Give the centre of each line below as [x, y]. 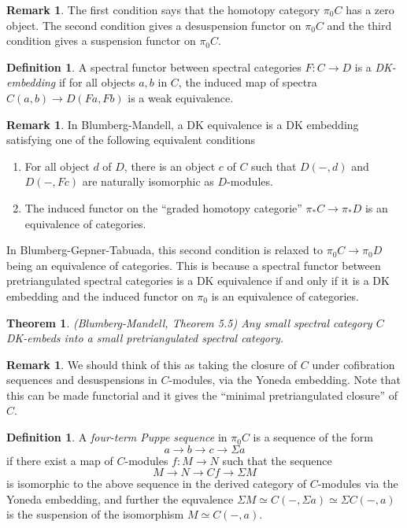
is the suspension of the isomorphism [95, 514]
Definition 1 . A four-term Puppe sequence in [117, 437]
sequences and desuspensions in [82, 380]
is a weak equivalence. [181, 97]
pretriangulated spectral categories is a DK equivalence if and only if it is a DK [198, 281]
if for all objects [97, 82]
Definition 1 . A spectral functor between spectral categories [154, 66]
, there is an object [170, 166]
